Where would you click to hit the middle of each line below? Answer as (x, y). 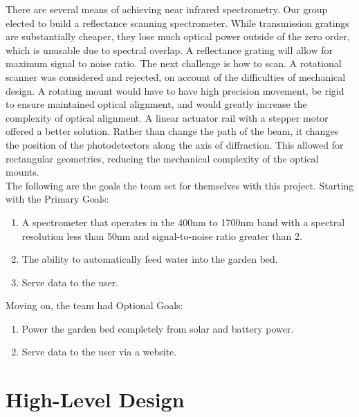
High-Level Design (95, 399)
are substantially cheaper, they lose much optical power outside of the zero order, (178, 36)
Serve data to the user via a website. (99, 352)
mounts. (22, 172)
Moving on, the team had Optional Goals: (94, 305)
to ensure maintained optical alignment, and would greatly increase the (156, 104)
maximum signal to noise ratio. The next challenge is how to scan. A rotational (174, 63)
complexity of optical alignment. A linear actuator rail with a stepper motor (167, 117)
